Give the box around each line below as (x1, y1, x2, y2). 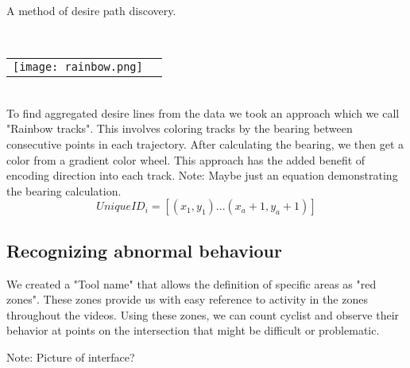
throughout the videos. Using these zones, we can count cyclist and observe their (6, 306, 400, 323)
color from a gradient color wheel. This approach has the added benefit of (6, 151, 366, 168)
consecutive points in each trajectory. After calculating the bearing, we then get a (6, 135, 404, 152)
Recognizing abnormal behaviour (6, 238, 282, 262)
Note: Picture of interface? (6, 348, 135, 365)
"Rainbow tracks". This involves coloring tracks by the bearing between (6, 120, 353, 137)
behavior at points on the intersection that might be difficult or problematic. (6, 322, 380, 339)
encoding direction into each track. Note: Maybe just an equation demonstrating (6, 167, 398, 184)
